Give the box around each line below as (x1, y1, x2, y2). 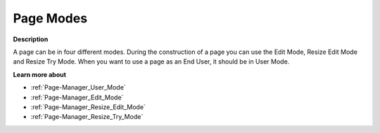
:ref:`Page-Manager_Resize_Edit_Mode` (30, 102, 146, 111)
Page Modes (13, 10, 88, 26)
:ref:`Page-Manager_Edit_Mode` (30, 93, 124, 101)
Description (13, 35, 49, 43)
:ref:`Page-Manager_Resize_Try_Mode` (30, 113, 144, 121)
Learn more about (13, 70, 67, 78)
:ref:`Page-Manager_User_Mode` (30, 83, 126, 92)
